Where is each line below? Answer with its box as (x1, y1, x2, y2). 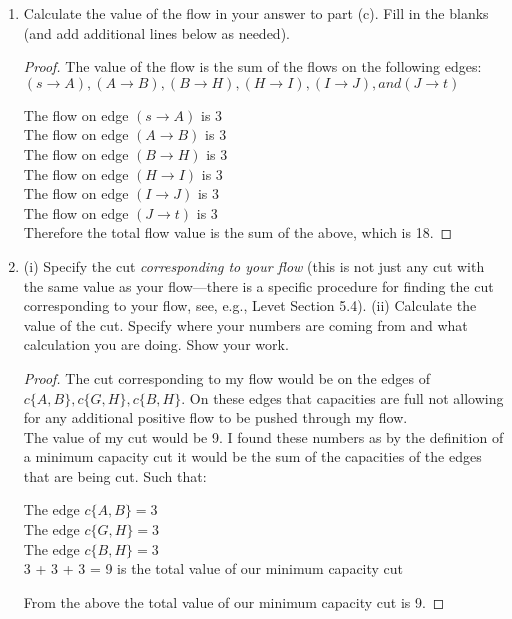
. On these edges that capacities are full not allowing (181, 387, 504, 408)
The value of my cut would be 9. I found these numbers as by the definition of (23, 426, 504, 447)
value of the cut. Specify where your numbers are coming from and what (23, 314, 468, 335)
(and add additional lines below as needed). (23, 22, 290, 43)
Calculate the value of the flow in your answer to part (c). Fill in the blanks (23, 3, 489, 23)
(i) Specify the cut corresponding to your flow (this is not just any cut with (23, 255, 485, 276)
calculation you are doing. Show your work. (23, 334, 289, 355)
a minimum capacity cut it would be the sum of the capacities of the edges (23, 446, 482, 467)
